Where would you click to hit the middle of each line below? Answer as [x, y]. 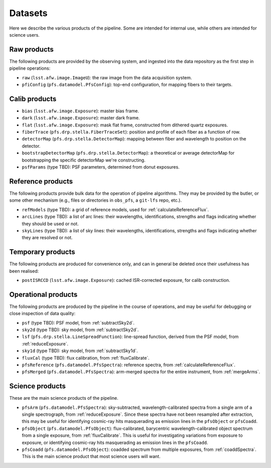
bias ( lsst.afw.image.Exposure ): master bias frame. [80, 111]
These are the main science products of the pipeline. [64, 398]
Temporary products [42, 252]
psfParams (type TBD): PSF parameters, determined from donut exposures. [101, 167]
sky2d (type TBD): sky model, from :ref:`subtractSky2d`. [80, 330]
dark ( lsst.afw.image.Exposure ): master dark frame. [81, 118]
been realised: [24, 271]
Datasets [28, 13]
